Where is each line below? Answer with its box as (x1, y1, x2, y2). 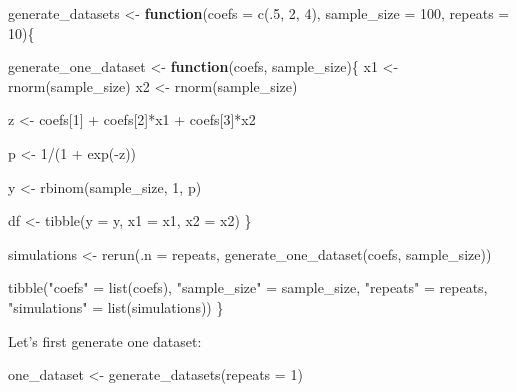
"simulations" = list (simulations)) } (8, 296, 224, 317)
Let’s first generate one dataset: (8, 330, 202, 351)
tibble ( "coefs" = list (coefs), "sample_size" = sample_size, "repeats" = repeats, (8, 277, 488, 298)
